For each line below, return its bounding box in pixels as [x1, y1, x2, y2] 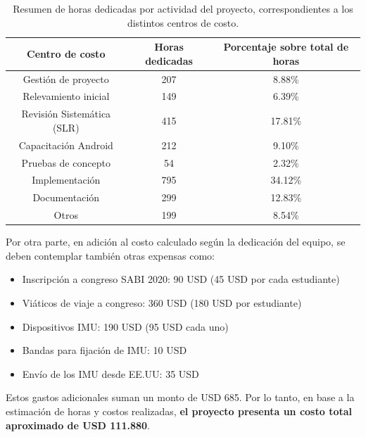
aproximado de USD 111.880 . [6, 417, 150, 432]
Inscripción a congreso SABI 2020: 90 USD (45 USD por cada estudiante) [22, 272, 340, 286]
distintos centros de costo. [127, 15, 239, 30]
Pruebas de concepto [21, 155, 111, 170]
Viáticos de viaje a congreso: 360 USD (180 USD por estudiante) [22, 296, 302, 310]
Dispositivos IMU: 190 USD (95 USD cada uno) [22, 319, 229, 334]
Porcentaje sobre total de [223, 39, 349, 54]
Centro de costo [27, 46, 106, 61]
